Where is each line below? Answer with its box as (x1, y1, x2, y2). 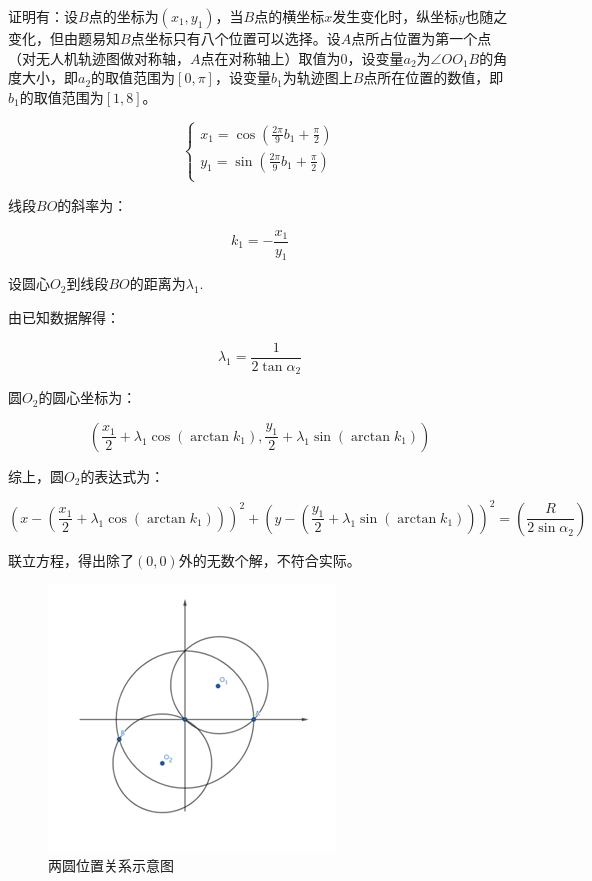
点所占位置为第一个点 (351, 28, 492, 48)
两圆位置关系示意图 (48, 855, 174, 875)
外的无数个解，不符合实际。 (178, 549, 361, 570)
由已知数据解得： (8, 307, 120, 328)
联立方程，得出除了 (8, 549, 134, 570)
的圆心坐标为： (38, 387, 137, 408)
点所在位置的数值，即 (363, 67, 504, 88)
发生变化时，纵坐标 (332, 6, 459, 26)
